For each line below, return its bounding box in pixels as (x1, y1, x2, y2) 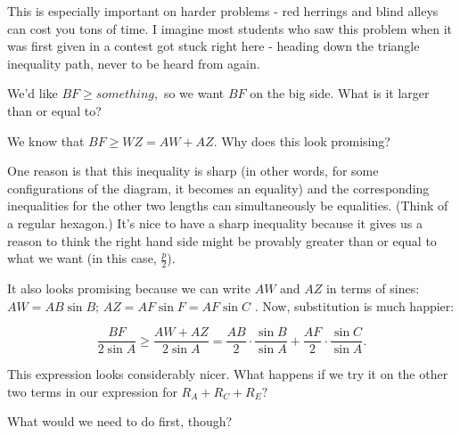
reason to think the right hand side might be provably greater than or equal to (7, 231, 437, 250)
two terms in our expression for (7, 382, 177, 400)
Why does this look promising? (221, 131, 390, 150)
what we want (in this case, (7, 249, 157, 267)
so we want (163, 84, 225, 103)
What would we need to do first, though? (7, 412, 233, 431)
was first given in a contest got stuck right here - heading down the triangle (7, 37, 420, 55)
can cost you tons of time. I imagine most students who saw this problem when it (7, 19, 453, 37)
